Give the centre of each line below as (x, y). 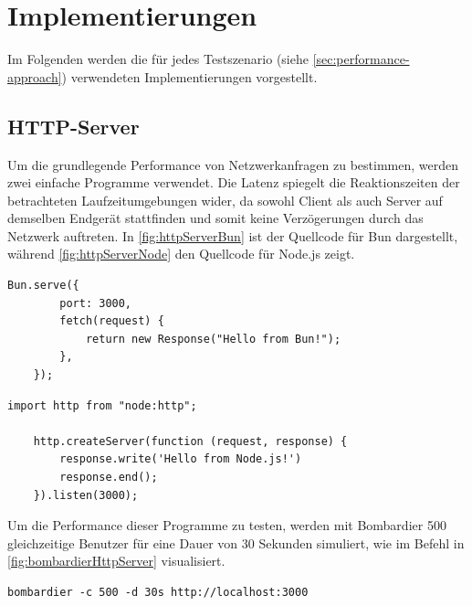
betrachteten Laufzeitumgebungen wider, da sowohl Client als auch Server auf (225, 200)
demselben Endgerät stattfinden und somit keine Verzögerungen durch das (215, 218)
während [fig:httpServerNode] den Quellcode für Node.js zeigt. (181, 254)
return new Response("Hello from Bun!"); (213, 339)
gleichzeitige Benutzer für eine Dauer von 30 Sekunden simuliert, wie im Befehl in (236, 542)
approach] (35, 76)
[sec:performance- (361, 59)
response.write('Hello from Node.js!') (181, 459)
